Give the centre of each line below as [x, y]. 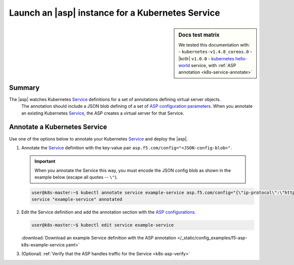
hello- [241, 58]
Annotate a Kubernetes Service [58, 127]
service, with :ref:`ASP [214, 65]
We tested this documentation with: [214, 45]
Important [45, 161]
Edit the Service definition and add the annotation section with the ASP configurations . [109, 212]
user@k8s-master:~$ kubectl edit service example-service [103, 225]
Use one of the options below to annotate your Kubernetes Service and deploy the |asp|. [98, 139]
